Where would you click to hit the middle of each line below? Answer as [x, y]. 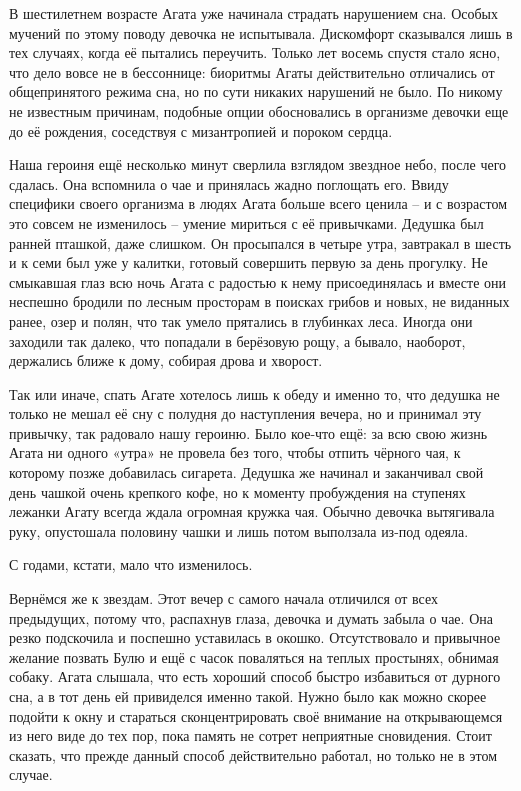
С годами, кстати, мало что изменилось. [131, 564]
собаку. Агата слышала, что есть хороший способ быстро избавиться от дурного [255, 676]
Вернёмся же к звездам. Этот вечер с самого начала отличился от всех [224, 598]
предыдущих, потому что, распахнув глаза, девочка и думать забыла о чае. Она [251, 617]
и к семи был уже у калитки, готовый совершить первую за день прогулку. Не [248, 262]
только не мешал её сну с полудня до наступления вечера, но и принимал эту [245, 413]
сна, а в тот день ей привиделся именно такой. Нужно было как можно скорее [248, 696]
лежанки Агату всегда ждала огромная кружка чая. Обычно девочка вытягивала [252, 511]
